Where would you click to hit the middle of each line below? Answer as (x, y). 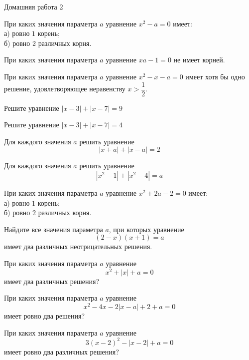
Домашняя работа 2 (34, 6)
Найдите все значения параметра (54, 229)
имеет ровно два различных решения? (62, 351)
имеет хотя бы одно (215, 76)
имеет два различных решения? (52, 281)
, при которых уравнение (146, 229)
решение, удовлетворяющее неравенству (65, 89)
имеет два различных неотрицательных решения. (78, 246)
